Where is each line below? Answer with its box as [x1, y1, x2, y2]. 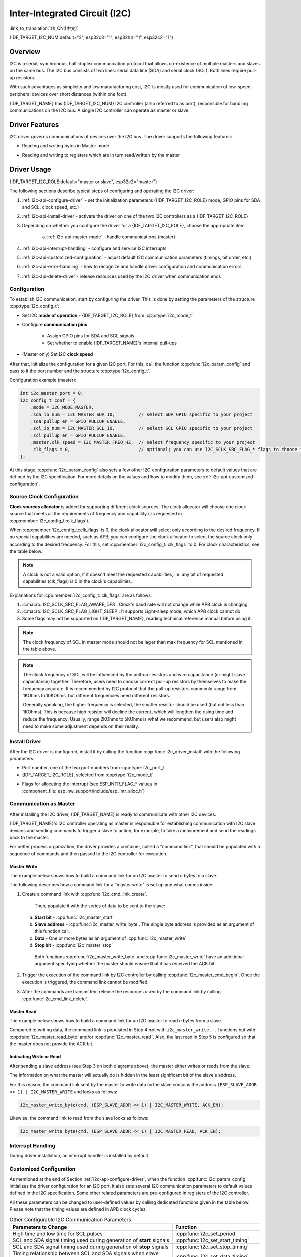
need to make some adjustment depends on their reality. [23, 723, 139, 729]
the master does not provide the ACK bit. [9, 1041, 94, 1047]
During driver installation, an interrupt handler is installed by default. [9, 1153, 150, 1159]
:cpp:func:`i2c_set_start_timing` [175, 1237, 249, 1244]
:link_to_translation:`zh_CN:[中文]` [9, 25, 79, 31]
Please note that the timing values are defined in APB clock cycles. [9, 1206, 147, 1212]
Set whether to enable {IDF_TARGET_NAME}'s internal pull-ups [47, 340, 177, 346]
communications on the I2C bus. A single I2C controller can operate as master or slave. [9, 107, 190, 113]
